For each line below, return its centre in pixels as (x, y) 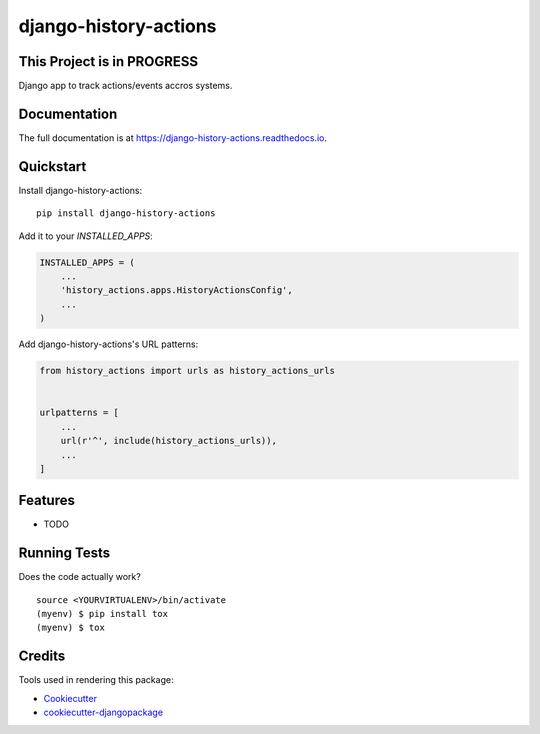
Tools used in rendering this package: (96, 680)
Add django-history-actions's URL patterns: (108, 344)
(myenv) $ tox (70, 628)
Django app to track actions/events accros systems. (125, 86)
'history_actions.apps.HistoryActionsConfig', (177, 290)
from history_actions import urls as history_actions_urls (187, 371)
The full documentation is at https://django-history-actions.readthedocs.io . (173, 137)
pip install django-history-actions (126, 213)
